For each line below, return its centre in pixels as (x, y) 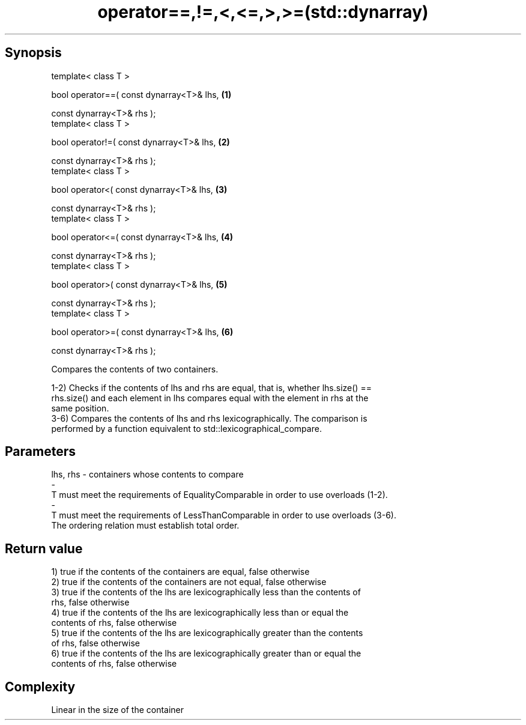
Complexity (40, 687)
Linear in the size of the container (118, 710)
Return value (44, 548)
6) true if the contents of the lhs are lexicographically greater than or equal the (206, 654)
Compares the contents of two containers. (135, 369)
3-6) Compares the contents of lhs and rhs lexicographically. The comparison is (209, 418)
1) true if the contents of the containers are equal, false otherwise (180, 572)
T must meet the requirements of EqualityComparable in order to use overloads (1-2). (219, 495)
